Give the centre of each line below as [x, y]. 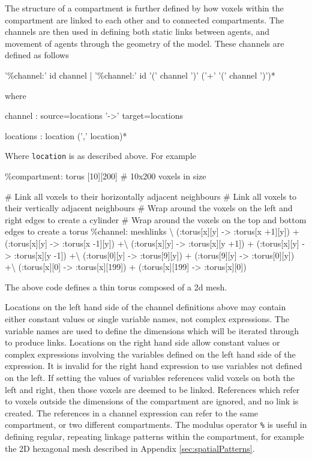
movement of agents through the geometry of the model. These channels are [145, 43]
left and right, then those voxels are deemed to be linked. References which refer [152, 389]
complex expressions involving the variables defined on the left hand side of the [150, 354]
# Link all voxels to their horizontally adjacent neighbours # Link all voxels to [151, 196]
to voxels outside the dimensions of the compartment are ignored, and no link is [152, 401]
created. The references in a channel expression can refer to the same [132, 412]
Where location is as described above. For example [100, 156]
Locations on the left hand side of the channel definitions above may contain [145, 307]
